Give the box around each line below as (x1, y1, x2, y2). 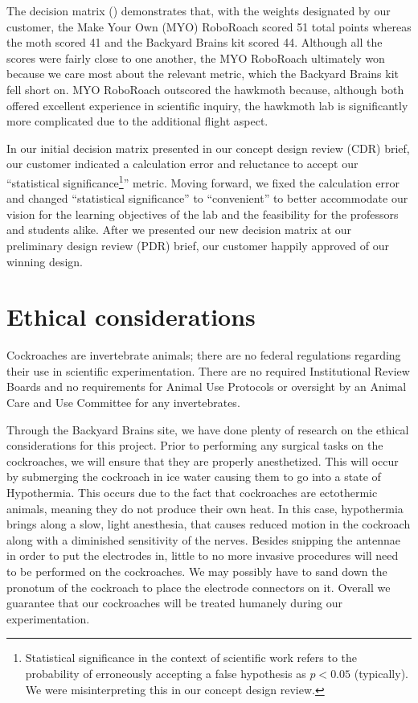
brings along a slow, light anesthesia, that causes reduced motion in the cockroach (6, 516, 411, 532)
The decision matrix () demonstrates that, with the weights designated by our (6, 2, 391, 18)
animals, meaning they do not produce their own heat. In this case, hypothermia (6, 499, 404, 516)
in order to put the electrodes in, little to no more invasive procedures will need (6, 547, 399, 564)
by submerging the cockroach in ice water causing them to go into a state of (6, 468, 381, 485)
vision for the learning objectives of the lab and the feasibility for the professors (6, 205, 399, 222)
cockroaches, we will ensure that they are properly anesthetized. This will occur (6, 452, 399, 469)
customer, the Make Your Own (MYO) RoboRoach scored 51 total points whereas (6, 18, 412, 35)
